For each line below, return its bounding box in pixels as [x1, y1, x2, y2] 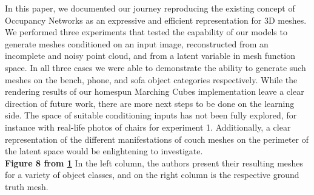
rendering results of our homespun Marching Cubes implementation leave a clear [5, 85, 304, 98]
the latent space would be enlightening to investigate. [5, 145, 203, 157]
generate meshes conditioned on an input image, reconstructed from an [5, 37, 269, 50]
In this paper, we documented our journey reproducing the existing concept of [5, 2, 295, 14]
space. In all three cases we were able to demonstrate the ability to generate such [5, 61, 306, 74]
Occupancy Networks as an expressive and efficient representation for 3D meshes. [5, 13, 307, 26]
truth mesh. [5, 180, 48, 193]
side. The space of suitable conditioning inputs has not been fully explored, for [5, 109, 297, 121]
